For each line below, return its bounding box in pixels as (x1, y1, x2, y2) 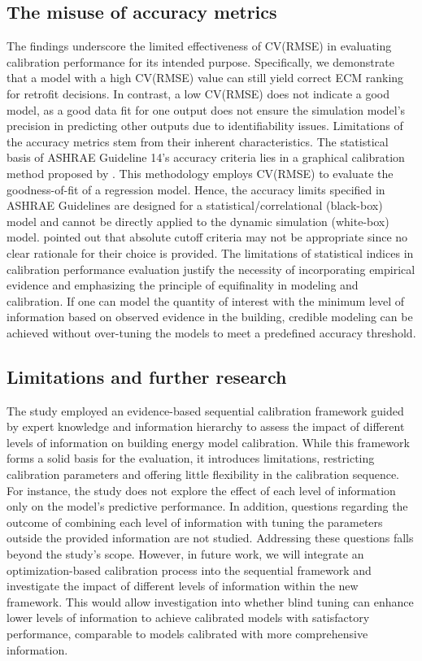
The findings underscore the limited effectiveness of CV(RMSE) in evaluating (7, 37, 392, 54)
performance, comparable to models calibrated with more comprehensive (7, 625, 368, 641)
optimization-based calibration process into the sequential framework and (7, 561, 372, 578)
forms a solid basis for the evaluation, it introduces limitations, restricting (7, 450, 375, 467)
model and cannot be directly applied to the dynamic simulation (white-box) (7, 212, 389, 229)
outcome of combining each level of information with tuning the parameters (7, 513, 383, 530)
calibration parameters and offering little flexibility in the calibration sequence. (7, 466, 399, 483)
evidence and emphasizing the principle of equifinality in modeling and (7, 276, 359, 294)
